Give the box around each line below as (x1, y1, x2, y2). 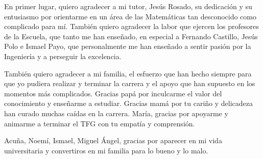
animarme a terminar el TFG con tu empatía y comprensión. (4, 118, 195, 128)
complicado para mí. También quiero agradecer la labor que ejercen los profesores (4, 21, 259, 32)
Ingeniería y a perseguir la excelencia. (4, 50, 122, 61)
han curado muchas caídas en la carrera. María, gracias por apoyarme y (4, 108, 228, 118)
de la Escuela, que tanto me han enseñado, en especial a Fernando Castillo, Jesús (4, 31, 258, 41)
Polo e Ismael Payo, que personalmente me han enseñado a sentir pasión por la (4, 41, 251, 51)
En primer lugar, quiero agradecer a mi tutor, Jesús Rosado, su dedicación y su (4, 1, 252, 11)
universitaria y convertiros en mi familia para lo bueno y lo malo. (4, 145, 208, 155)
